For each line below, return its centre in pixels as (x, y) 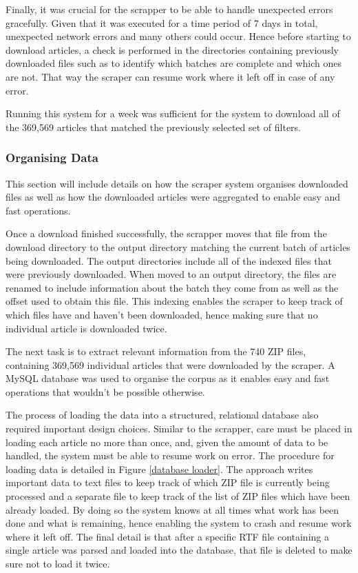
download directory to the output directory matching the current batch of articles (178, 247)
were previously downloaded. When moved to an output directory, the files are (171, 274)
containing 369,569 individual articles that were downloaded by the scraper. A (170, 364)
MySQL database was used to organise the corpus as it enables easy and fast (168, 378)
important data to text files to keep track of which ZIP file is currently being (168, 482)
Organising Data (52, 158)
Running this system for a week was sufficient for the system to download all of (173, 113)
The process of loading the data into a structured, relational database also (162, 415)
